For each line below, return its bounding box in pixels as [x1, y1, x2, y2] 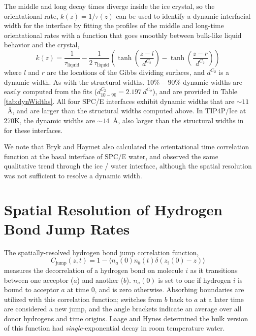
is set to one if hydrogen [158, 274, 231, 285]
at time [67, 284, 89, 295]
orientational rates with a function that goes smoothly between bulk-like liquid [4, 30, 242, 40]
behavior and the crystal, [4, 39, 80, 50]
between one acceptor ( [4, 274, 74, 285]
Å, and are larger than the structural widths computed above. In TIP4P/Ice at [7, 105, 246, 116]
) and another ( [77, 274, 124, 285]
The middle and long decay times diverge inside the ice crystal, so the [4, 1, 215, 11]
